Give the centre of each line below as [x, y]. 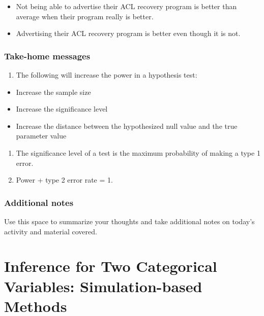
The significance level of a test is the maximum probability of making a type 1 [138, 152]
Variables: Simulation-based [103, 286]
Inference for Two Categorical [111, 266]
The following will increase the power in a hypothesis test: [107, 75]
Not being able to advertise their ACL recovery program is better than [126, 6]
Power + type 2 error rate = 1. [64, 180]
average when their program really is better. [85, 16]
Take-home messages [47, 56]
